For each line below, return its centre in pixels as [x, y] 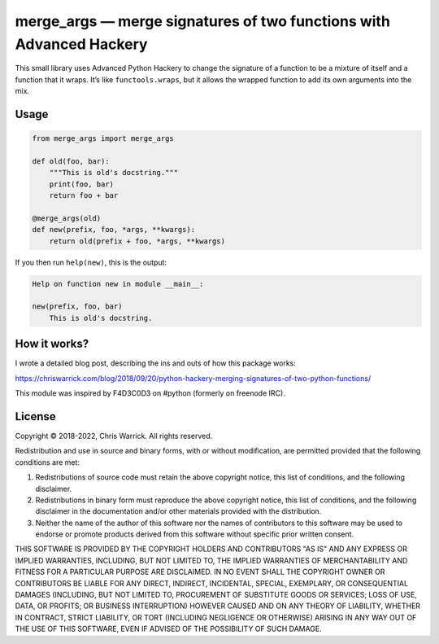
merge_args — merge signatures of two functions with [202, 21]
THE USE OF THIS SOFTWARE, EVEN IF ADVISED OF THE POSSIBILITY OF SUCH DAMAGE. [169, 629]
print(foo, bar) [81, 184]
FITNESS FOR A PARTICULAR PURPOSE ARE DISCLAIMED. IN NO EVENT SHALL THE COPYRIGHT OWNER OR [200, 572]
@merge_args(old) [67, 218]
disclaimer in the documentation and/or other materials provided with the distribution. [178, 511]
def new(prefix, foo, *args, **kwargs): [113, 230]
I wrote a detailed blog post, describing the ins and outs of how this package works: [156, 363]
